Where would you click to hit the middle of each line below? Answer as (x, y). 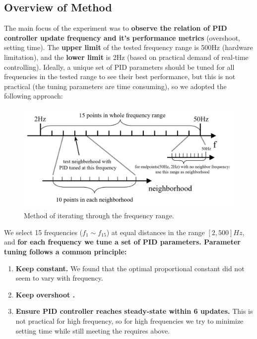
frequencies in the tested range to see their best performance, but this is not (120, 76)
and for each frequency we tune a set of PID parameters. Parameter (123, 242)
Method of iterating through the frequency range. (99, 216)
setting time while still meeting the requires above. (93, 330)
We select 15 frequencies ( (43, 232)
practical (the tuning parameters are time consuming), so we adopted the (115, 86)
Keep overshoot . (45, 294)
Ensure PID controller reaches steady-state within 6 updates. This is (134, 311)
